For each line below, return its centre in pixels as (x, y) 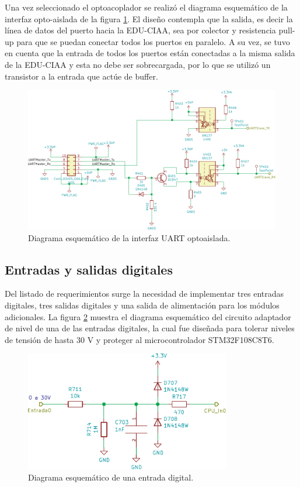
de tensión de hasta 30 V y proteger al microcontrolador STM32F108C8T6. (139, 339)
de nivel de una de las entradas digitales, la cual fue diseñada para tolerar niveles (150, 328)
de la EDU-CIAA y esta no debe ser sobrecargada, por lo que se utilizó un (138, 64)
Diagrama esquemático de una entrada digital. (111, 477)
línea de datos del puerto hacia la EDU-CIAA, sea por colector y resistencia (140, 30)
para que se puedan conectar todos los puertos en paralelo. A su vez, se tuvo (153, 41)
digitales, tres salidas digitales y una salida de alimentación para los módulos (142, 305)
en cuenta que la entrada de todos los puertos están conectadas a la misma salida (150, 53)
